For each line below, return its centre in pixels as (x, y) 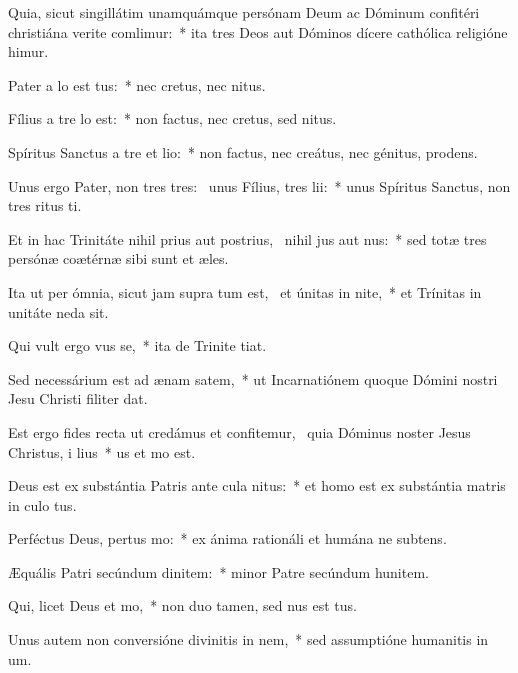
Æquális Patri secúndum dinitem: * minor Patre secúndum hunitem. (218, 571)
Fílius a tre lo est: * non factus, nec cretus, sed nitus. (172, 118)
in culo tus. (42, 504)
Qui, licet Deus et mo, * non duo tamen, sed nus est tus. (182, 605)
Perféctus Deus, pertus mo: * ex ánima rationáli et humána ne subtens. (227, 538)
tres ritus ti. (45, 205)
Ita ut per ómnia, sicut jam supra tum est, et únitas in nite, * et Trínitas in (245, 291)
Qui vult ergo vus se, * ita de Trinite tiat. (137, 345)
